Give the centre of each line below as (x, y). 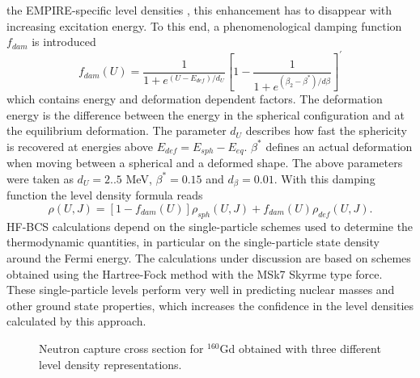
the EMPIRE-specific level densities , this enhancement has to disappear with (199, 10)
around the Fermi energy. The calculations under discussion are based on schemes (209, 258)
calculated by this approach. (76, 321)
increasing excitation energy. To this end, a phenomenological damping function (204, 25)
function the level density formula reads (105, 195)
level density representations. (110, 364)
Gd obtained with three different (300, 348)
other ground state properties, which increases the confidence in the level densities (210, 305)
